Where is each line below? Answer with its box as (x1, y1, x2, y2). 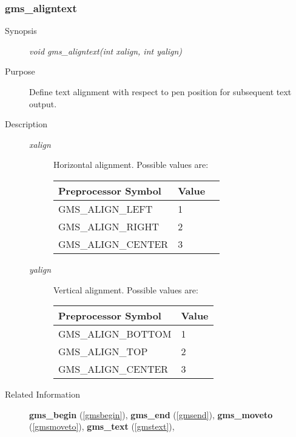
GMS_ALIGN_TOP (58, 344, 148, 359)
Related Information (5, 388, 80, 401)
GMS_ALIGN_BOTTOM (58, 327, 172, 341)
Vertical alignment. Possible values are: (53, 283, 198, 296)
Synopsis (5, 24, 37, 37)
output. (29, 97, 57, 110)
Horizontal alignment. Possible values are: (53, 158, 209, 171)
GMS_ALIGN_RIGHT (58, 219, 160, 233)
